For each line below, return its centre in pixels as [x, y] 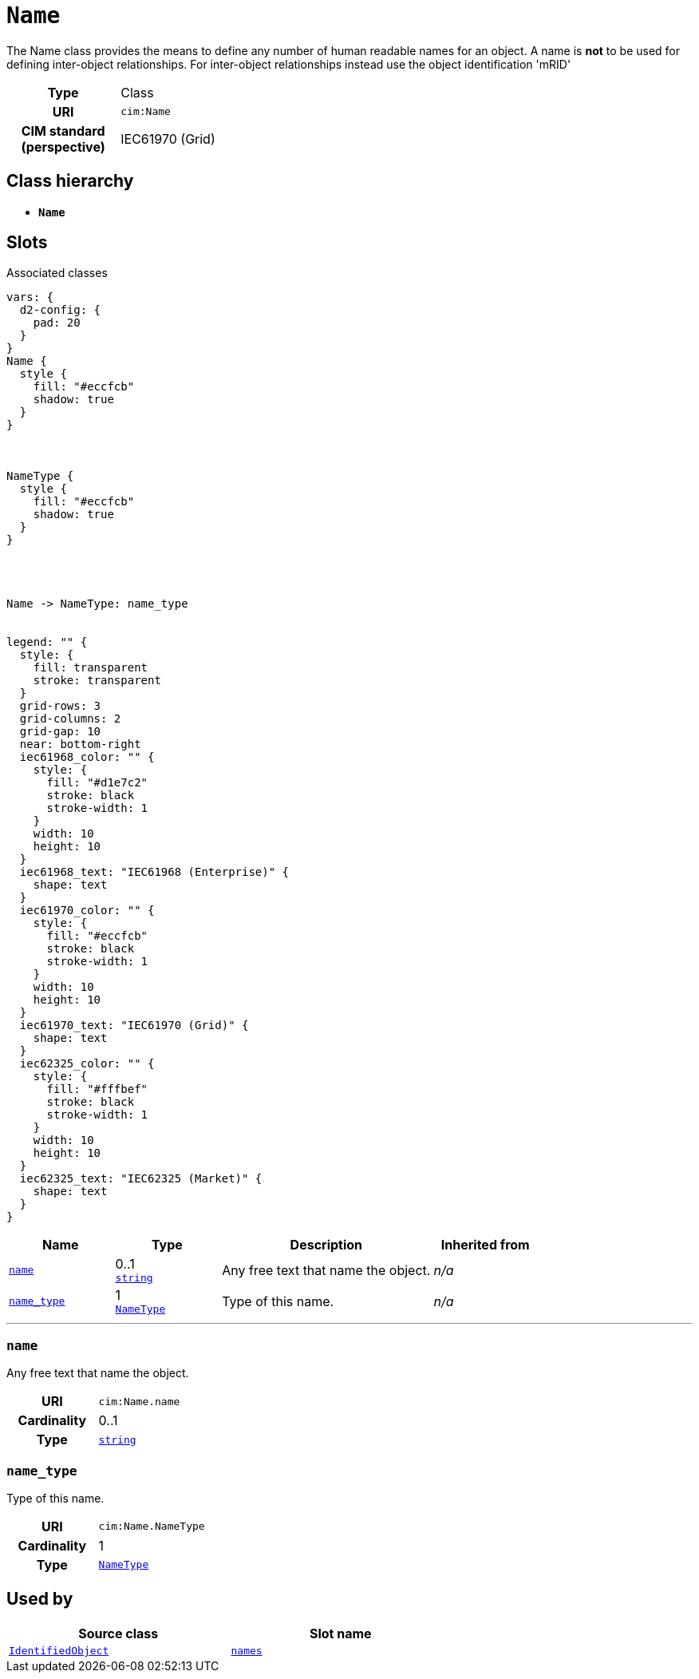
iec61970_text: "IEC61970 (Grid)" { [134, 1026]
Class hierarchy [70, 181]
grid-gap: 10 [60, 732]
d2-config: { [60, 310]
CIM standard [63, 131]
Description [326, 1245]
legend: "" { [47, 642]
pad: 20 [57, 323]
